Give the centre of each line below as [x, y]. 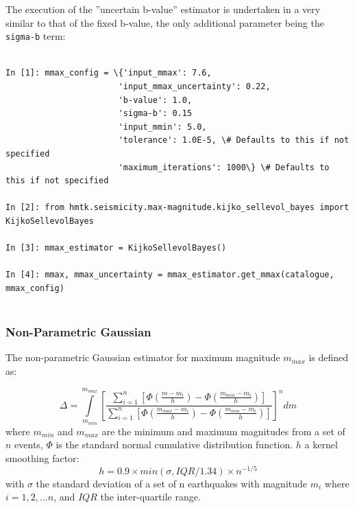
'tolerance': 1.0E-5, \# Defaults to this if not [234, 140]
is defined [329, 357]
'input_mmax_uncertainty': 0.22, [194, 87]
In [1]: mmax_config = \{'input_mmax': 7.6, [109, 73]
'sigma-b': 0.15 [155, 114]
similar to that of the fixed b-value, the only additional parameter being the [165, 22]
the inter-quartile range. [150, 497]
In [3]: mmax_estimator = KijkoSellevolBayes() [116, 248]
